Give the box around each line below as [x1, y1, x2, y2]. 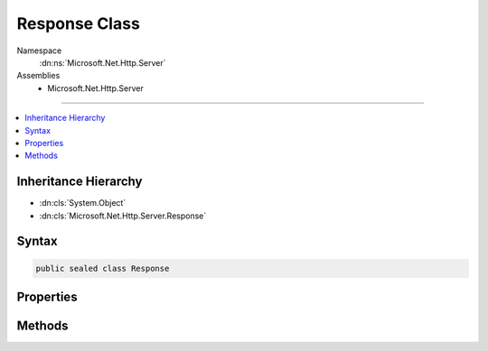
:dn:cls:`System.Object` [39, 198, 127, 208]
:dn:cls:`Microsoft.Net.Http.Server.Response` [39, 210, 207, 221]
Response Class [16, 14, 140, 33]
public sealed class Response [35, 263, 170, 273]
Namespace [16, 45, 62, 56]
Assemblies [16, 70, 61, 81]
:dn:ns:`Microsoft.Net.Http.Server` [39, 57, 166, 68]
